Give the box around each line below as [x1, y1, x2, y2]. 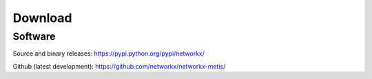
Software [12, 30, 56, 43]
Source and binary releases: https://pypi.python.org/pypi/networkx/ [12, 49, 205, 58]
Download [12, 10, 72, 25]
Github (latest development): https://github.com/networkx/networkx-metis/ [12, 62, 226, 70]
